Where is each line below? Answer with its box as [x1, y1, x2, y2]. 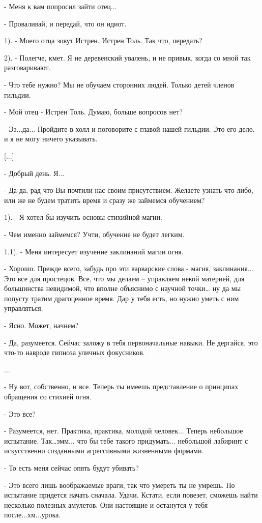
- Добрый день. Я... [4, 167, 65, 178]
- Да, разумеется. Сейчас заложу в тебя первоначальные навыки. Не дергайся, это [4, 337, 258, 347]
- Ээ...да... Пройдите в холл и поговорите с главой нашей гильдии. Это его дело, [4, 123, 255, 134]
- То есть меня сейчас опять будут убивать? [4, 462, 139, 473]
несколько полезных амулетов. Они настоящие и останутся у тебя [4, 499, 208, 510]
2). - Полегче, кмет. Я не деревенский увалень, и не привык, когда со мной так [4, 52, 251, 63]
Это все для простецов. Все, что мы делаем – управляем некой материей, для [4, 273, 245, 283]
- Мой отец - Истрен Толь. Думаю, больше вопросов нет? [4, 106, 183, 117]
